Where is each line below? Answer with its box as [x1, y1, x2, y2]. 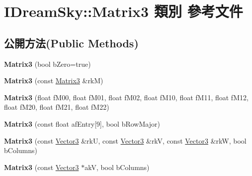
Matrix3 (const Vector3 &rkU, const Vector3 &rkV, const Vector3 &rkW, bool [4, 135, 247, 146]
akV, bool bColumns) [84, 162, 150, 172]
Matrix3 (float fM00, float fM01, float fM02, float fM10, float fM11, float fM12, [4, 92, 249, 102]
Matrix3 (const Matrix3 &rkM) [4, 75, 103, 86]
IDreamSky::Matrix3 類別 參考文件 [4, 1, 243, 21]
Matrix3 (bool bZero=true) [4, 58, 91, 69]
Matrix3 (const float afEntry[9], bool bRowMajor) [4, 118, 160, 129]
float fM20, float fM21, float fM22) [4, 102, 109, 112]
